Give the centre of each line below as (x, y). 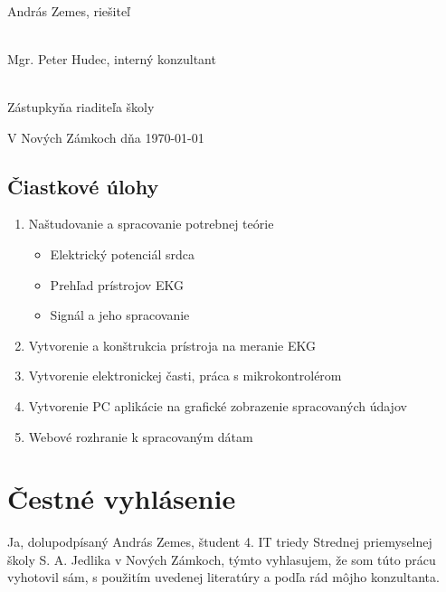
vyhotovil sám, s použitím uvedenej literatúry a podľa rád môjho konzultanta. (223, 577)
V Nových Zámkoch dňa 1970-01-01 (106, 137)
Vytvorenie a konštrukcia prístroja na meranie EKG (172, 345)
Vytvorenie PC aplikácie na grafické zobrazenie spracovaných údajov (218, 405)
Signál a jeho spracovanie (120, 315)
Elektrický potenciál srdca (123, 254)
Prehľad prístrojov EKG (117, 284)
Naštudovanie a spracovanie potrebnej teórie (151, 224)
